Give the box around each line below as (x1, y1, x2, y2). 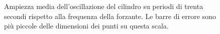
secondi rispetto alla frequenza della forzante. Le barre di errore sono (4, 10, 216, 21)
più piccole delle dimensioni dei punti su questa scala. (4, 20, 169, 31)
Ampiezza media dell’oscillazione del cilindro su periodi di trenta (4, 1, 203, 11)
